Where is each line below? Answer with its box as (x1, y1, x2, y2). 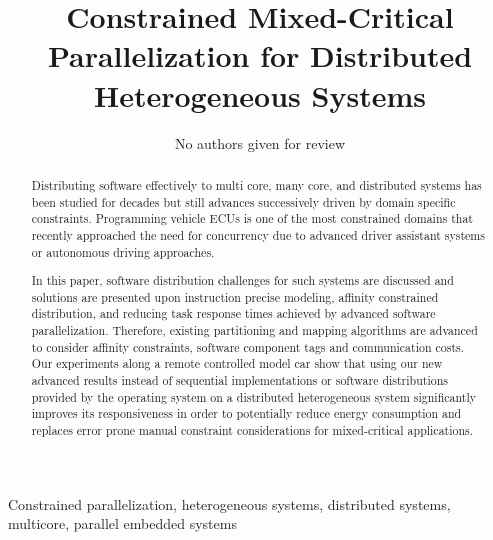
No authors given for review (174, 132, 346, 153)
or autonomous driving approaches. (31, 243, 215, 260)
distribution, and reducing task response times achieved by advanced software (31, 305, 436, 322)
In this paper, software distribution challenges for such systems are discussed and (31, 272, 454, 289)
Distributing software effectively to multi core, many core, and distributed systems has (31, 176, 482, 193)
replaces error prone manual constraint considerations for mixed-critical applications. (31, 421, 474, 438)
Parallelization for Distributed (47, 35, 473, 76)
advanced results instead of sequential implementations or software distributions (31, 372, 448, 388)
